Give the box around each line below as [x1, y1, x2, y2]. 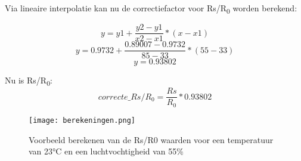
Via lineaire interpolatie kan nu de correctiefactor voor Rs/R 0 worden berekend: [5, 2, 297, 16]
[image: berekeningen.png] [29, 116, 135, 125]
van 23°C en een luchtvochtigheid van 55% [29, 145, 184, 157]
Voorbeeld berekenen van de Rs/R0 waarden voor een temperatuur [29, 133, 274, 145]
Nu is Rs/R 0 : [5, 74, 52, 88]
